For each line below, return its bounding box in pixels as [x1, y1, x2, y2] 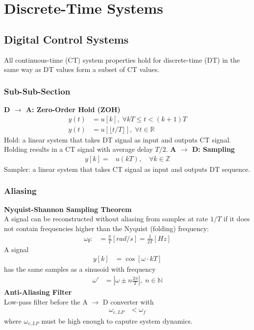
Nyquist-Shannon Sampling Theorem [4, 204, 132, 214]
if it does [223, 213, 250, 224]
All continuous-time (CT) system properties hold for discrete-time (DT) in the [4, 54, 240, 65]
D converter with [102, 296, 154, 306]
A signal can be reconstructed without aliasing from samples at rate [4, 213, 208, 224]
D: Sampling [192, 144, 235, 154]
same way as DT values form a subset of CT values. [4, 64, 160, 74]
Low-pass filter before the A [4, 296, 88, 306]
